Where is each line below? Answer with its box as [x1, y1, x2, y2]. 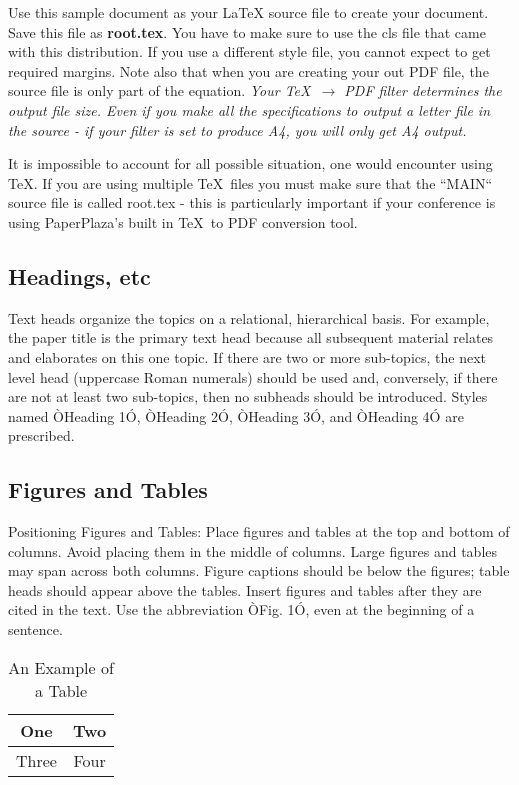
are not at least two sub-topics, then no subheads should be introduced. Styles [8, 386, 488, 407]
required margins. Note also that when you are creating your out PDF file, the [8, 60, 489, 81]
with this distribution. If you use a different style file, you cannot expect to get [8, 41, 491, 62]
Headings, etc [8, 260, 151, 291]
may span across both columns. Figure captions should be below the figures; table [8, 560, 510, 581]
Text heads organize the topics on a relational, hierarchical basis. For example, [8, 307, 490, 328]
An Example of [8, 655, 114, 679]
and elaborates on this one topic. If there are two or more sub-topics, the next [8, 346, 487, 367]
